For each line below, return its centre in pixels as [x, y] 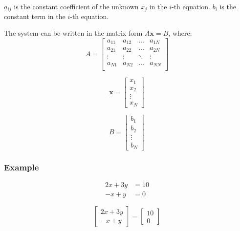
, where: [180, 33]
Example [22, 167]
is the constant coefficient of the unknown [76, 6]
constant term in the [35, 16]
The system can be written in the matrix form [73, 33]
